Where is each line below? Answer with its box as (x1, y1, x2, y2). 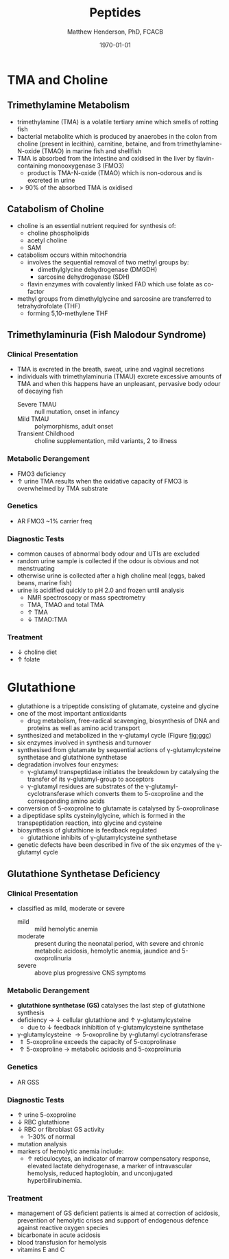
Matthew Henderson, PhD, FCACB (67, 27, 163, 36)
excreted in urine (27, 176, 75, 184)
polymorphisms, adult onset (34, 422, 114, 431)
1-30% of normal (27, 1132, 75, 1141)
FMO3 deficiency (16, 469, 67, 478)
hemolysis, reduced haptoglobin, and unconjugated (27, 1169, 173, 1177)
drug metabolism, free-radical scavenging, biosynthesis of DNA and (27, 716, 220, 725)
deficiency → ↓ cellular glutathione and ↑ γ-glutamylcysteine (16, 1016, 191, 1024)
